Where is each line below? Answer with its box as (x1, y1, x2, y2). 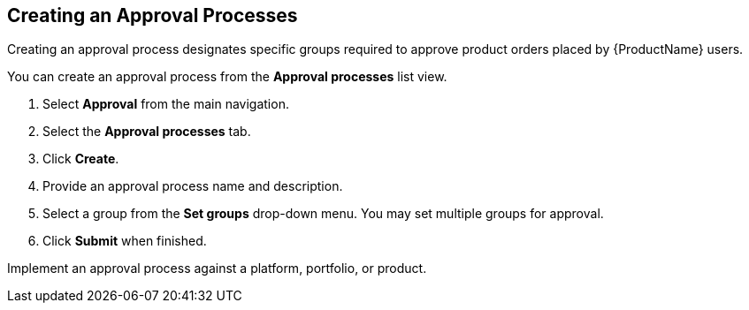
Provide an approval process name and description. (42, 178, 343, 194)
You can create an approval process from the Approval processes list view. (7, 69, 447, 85)
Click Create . (42, 151, 119, 167)
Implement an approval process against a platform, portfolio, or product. (7, 261, 427, 276)
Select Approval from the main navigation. (42, 96, 289, 112)
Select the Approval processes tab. (42, 124, 251, 140)
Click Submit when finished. (42, 233, 207, 249)
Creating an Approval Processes (7, 4, 298, 26)
